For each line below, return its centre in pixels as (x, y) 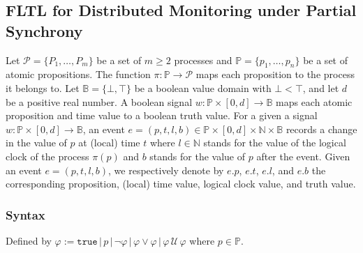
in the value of (36, 143)
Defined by (29, 240)
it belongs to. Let (43, 87)
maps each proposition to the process (275, 74)
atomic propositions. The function (78, 74)
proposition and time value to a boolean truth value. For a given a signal (162, 115)
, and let (321, 87)
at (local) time (109, 143)
